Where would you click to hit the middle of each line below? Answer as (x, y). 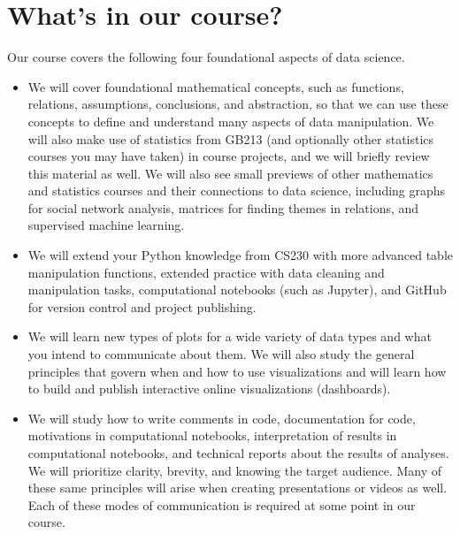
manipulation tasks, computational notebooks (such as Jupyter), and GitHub (237, 290)
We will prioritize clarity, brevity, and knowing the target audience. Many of (235, 470)
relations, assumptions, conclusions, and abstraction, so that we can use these (238, 104)
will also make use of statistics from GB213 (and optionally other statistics (231, 138)
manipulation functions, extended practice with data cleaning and (206, 272)
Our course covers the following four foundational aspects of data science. (206, 57)
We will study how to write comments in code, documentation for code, (222, 418)
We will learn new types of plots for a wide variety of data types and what (230, 336)
